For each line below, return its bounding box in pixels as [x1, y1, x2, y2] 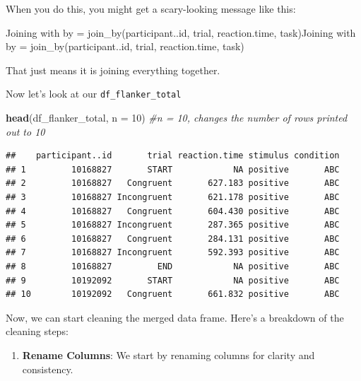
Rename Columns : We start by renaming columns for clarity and [22, 347, 315, 362]
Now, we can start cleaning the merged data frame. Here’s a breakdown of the [6, 310, 344, 324]
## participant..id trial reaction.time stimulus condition [6, 151, 340, 161]
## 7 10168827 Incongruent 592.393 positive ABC [6, 247, 340, 258]
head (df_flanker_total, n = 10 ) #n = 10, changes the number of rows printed [6, 110, 348, 125]
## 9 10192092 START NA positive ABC [6, 275, 340, 286]
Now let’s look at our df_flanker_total [6, 86, 182, 101]
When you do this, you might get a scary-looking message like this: [6, 1, 296, 16]
